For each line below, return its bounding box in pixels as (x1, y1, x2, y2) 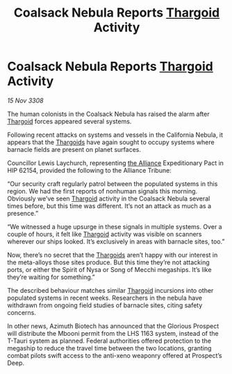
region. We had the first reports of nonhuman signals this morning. (7, 187, 198, 195)
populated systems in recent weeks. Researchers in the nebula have (7, 294, 203, 302)
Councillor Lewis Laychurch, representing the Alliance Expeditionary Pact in (7, 158, 224, 167)
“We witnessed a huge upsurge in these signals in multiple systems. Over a (7, 222, 222, 230)
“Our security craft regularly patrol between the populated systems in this (7, 179, 218, 188)
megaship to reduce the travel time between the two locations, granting (7, 343, 212, 352)
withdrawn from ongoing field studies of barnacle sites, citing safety (7, 300, 203, 309)
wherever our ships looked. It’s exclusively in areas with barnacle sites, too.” (7, 237, 225, 246)
